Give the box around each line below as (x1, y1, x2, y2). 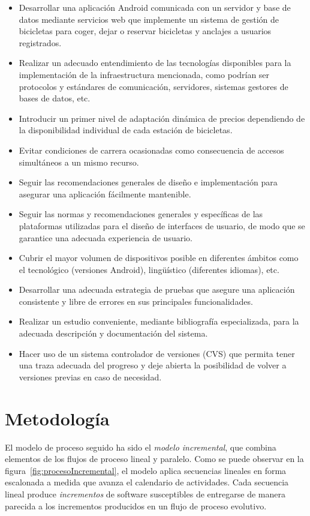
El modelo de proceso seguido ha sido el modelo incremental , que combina (5, 440, 276, 453)
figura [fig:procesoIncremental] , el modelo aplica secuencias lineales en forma (5, 464, 287, 476)
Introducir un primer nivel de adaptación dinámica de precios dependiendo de (19, 112, 305, 124)
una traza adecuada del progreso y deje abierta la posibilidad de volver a (19, 359, 287, 371)
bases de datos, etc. (19, 92, 91, 104)
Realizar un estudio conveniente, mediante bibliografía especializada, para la (19, 315, 299, 328)
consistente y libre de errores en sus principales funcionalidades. (19, 295, 253, 307)
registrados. (19, 36, 62, 49)
